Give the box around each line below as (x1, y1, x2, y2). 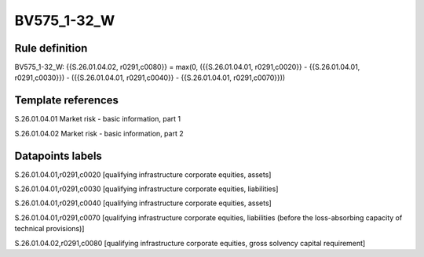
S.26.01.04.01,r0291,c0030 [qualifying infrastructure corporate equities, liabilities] (14, 184, 279, 194)
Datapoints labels (14, 149, 102, 162)
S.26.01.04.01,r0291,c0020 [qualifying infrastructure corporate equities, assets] (14, 169, 272, 179)
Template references (14, 94, 119, 107)
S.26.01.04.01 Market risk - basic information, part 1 (14, 114, 181, 124)
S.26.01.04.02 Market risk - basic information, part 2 (14, 128, 184, 138)
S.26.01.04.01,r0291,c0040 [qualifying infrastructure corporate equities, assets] (14, 198, 272, 208)
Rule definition (14, 42, 88, 55)
